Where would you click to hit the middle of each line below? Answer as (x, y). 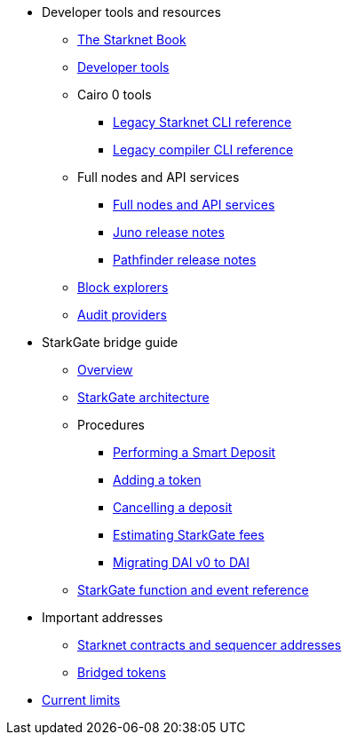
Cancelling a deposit (173, 507)
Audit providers (122, 315)
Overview (105, 370)
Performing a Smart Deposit (194, 452)
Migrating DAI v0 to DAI (181, 562)
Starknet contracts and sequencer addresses (210, 645)
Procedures (111, 425)
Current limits (81, 700)
